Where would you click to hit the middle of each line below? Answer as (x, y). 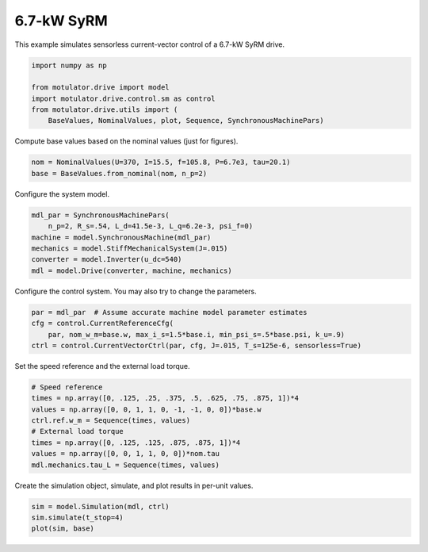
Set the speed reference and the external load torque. (102, 366)
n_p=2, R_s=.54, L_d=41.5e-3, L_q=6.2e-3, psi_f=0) (151, 226)
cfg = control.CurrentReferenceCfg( (103, 324)
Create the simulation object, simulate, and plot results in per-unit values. (134, 485)
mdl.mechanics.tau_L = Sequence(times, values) (125, 465)
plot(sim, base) (63, 529)
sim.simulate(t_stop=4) (78, 517)
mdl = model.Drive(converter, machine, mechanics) (132, 270)
